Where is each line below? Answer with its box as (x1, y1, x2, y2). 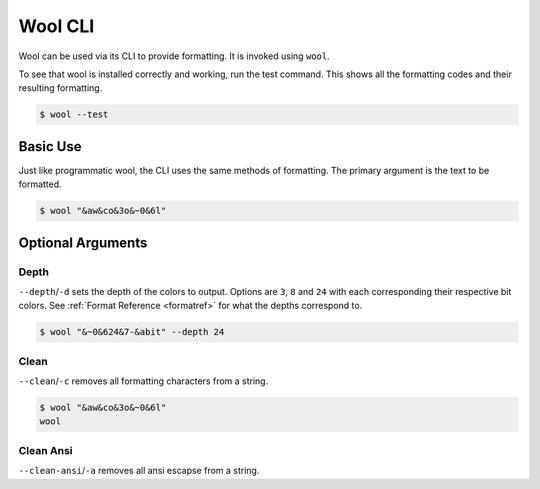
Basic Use (18, 138, 82, 155)
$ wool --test (39, 109, 109, 120)
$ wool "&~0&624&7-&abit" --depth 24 (39, 326, 225, 338)
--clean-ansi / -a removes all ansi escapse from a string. (18, 465, 260, 477)
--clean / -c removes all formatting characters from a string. (18, 375, 269, 387)
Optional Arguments (18, 234, 148, 251)
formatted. (18, 178, 62, 190)
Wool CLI (18, 15, 95, 37)
